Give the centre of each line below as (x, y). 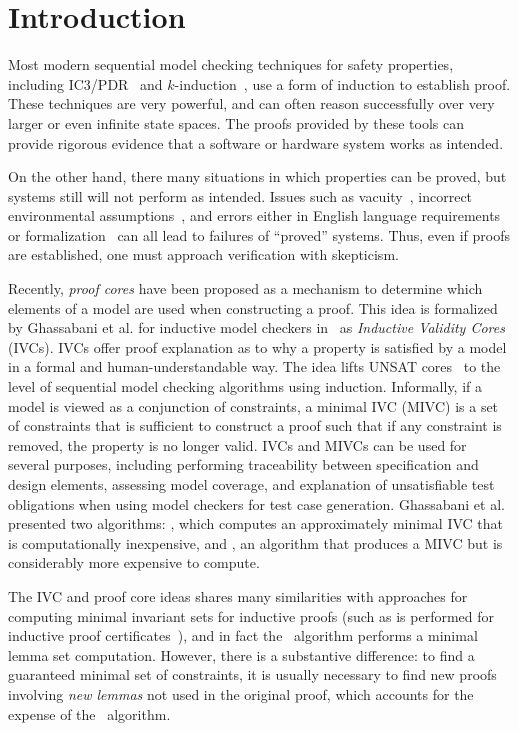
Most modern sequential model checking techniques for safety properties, (231, 64)
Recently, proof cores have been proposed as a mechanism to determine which (245, 288)
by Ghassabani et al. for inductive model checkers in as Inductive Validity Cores (256, 327)
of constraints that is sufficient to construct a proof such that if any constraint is (255, 425)
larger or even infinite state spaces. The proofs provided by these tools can (236, 122)
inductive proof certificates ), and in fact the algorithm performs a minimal (243, 635)
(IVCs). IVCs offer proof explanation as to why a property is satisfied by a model (257, 346)
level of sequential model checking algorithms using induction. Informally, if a (245, 386)
